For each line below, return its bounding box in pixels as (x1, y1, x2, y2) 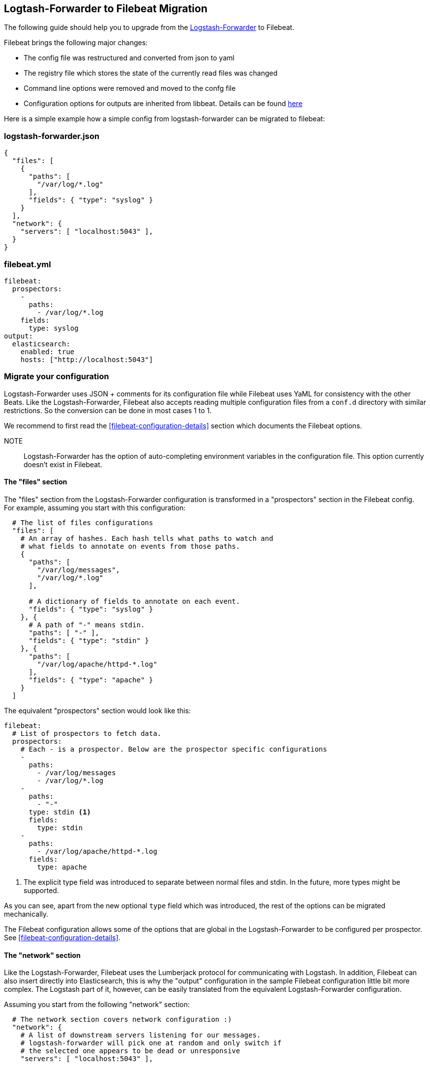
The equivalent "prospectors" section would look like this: (4, 706, 191, 715)
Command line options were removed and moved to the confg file (24, 84, 236, 93)
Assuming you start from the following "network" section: (4, 1000, 190, 1009)
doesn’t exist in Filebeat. (24, 460, 102, 469)
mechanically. (4, 909, 49, 918)
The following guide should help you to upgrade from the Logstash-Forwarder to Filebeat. (4, 23, 294, 32)
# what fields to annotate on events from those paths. (20, 542, 240, 550)
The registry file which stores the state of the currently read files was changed (24, 69, 278, 78)
